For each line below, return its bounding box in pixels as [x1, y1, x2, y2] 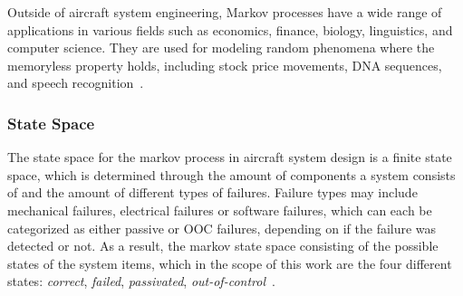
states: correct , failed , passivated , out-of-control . [7, 272, 275, 291]
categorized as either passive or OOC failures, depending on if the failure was [7, 218, 437, 237]
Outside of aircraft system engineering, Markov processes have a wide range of [7, 3, 442, 21]
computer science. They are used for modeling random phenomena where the [7, 38, 435, 57]
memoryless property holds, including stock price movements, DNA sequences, [7, 55, 442, 74]
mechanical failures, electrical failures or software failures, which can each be [7, 200, 432, 219]
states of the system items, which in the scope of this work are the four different [7, 253, 452, 272]
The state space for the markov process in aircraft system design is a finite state [7, 148, 452, 167]
